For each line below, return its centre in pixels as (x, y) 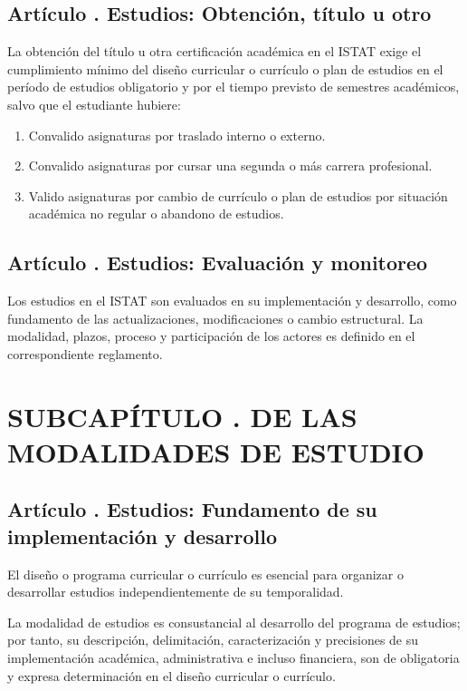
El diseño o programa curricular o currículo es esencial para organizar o (205, 574)
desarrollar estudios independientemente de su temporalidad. (176, 592)
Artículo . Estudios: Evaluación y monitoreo (218, 263)
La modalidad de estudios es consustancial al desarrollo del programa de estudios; (234, 622)
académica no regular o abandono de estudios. (156, 214)
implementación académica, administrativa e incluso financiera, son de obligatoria (233, 658)
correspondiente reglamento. (85, 353)
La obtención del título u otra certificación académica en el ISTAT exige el (214, 51)
